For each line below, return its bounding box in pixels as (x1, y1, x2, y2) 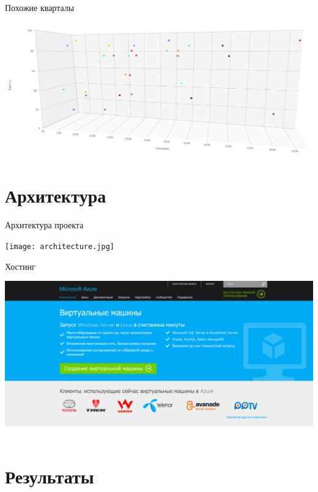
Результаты (5, 464, 94, 489)
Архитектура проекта (5, 218, 84, 231)
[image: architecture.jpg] (5, 242, 114, 251)
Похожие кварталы (5, 1, 75, 13)
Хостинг (5, 259, 35, 272)
